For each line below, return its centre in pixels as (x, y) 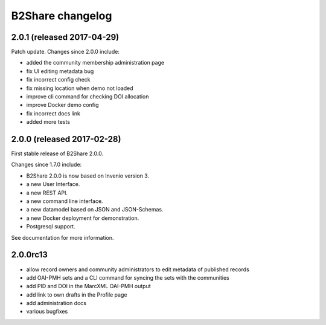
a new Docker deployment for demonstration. (83, 218)
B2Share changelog (62, 16)
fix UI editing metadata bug (60, 71)
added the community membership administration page (95, 63)
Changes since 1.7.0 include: (46, 165)
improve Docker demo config (62, 105)
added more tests (48, 122)
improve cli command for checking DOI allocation (88, 97)
